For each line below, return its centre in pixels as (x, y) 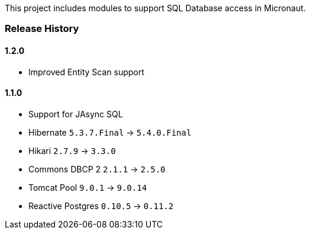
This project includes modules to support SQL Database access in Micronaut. (155, 8)
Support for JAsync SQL (76, 114)
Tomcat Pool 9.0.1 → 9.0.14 (88, 187)
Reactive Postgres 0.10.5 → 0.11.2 (101, 206)
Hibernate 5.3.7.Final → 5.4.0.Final (110, 132)
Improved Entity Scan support (86, 72)
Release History (42, 29)
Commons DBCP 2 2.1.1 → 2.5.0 (97, 169)
